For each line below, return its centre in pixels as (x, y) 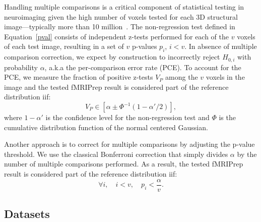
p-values (144, 46)
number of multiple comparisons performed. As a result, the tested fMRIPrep (124, 164)
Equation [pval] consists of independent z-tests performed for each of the (117, 36)
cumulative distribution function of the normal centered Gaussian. (106, 127)
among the (182, 77)
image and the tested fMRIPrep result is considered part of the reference (116, 87)
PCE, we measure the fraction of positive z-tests (79, 77)
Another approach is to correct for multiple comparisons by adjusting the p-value (129, 144)
